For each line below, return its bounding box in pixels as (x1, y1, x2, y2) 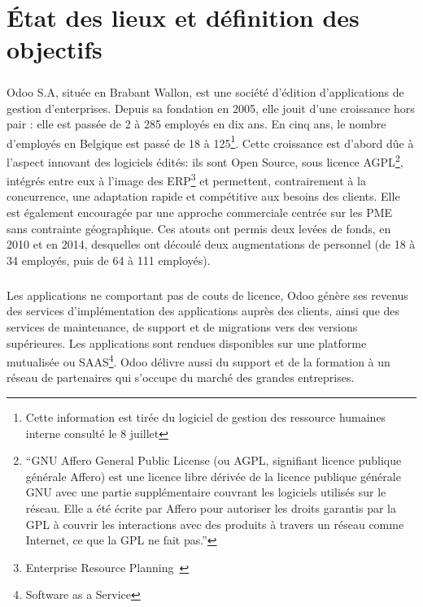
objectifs (7, 33, 102, 66)
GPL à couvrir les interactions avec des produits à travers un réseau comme (25, 515, 404, 532)
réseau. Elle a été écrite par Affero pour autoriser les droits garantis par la (25, 500, 396, 516)
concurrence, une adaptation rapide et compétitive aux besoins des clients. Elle (7, 188, 400, 205)
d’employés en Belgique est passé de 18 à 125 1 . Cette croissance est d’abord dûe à (7, 132, 414, 151)
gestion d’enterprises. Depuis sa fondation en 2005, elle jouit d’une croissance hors (7, 99, 415, 116)
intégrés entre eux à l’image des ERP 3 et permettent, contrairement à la (7, 170, 366, 189)
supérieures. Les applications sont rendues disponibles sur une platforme (7, 334, 367, 351)
